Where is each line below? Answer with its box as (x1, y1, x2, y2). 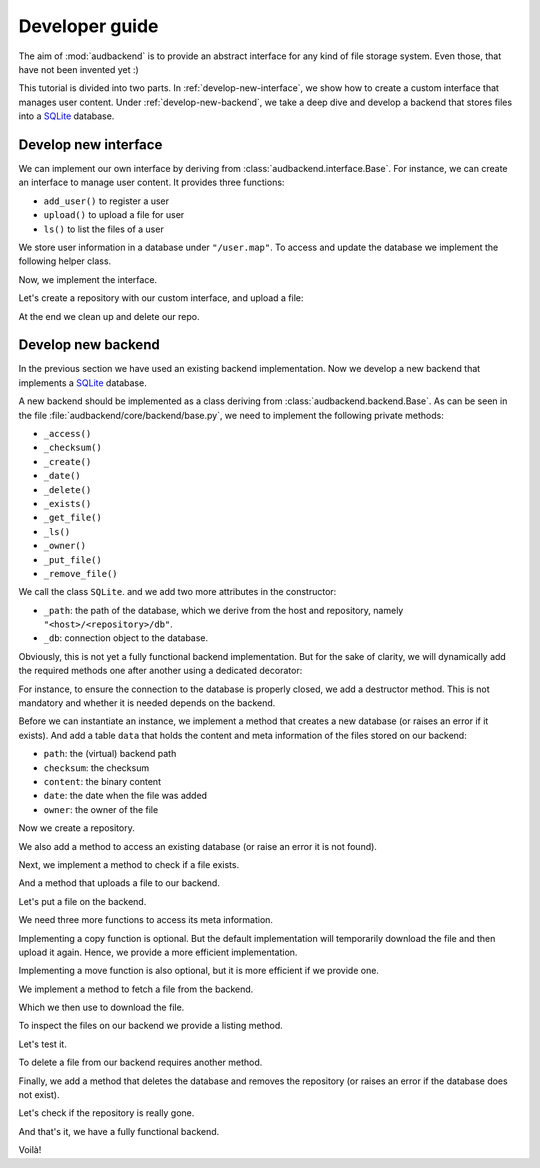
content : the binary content (43, 775, 162, 787)
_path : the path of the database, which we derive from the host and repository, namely (43, 604, 404, 616)
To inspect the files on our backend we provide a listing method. (18, 1020, 284, 1032)
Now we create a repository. (18, 822, 135, 834)
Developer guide (18, 15, 159, 37)
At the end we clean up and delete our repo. (18, 310, 200, 322)
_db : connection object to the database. (43, 632, 209, 644)
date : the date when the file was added (43, 790, 208, 802)
